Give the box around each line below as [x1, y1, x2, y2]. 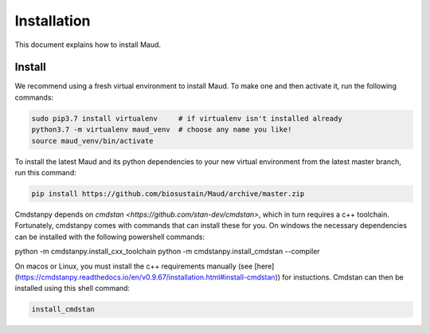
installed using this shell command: [14, 284, 131, 293]
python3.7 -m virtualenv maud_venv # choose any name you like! [31, 125, 292, 135]
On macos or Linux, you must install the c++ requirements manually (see [14, 261, 253, 271]
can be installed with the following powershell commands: [14, 232, 205, 241]
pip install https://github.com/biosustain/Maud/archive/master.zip [31, 189, 305, 198]
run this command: [14, 167, 76, 177]
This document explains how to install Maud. [14, 40, 162, 49]
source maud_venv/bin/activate [31, 136, 154, 145]
